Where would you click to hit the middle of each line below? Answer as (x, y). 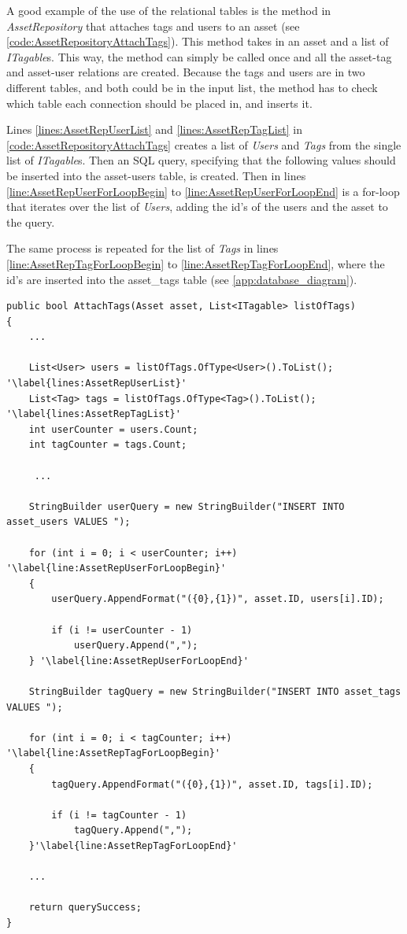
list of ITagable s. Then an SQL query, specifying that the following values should (201, 160)
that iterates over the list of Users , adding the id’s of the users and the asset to (197, 207)
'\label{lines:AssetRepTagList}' (94, 414)
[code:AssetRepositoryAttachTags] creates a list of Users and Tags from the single (204, 144)
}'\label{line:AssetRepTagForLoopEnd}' (133, 845)
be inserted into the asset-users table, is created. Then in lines (156, 175)
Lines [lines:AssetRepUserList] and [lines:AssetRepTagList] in (154, 129)
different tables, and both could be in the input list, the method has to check (192, 87)
